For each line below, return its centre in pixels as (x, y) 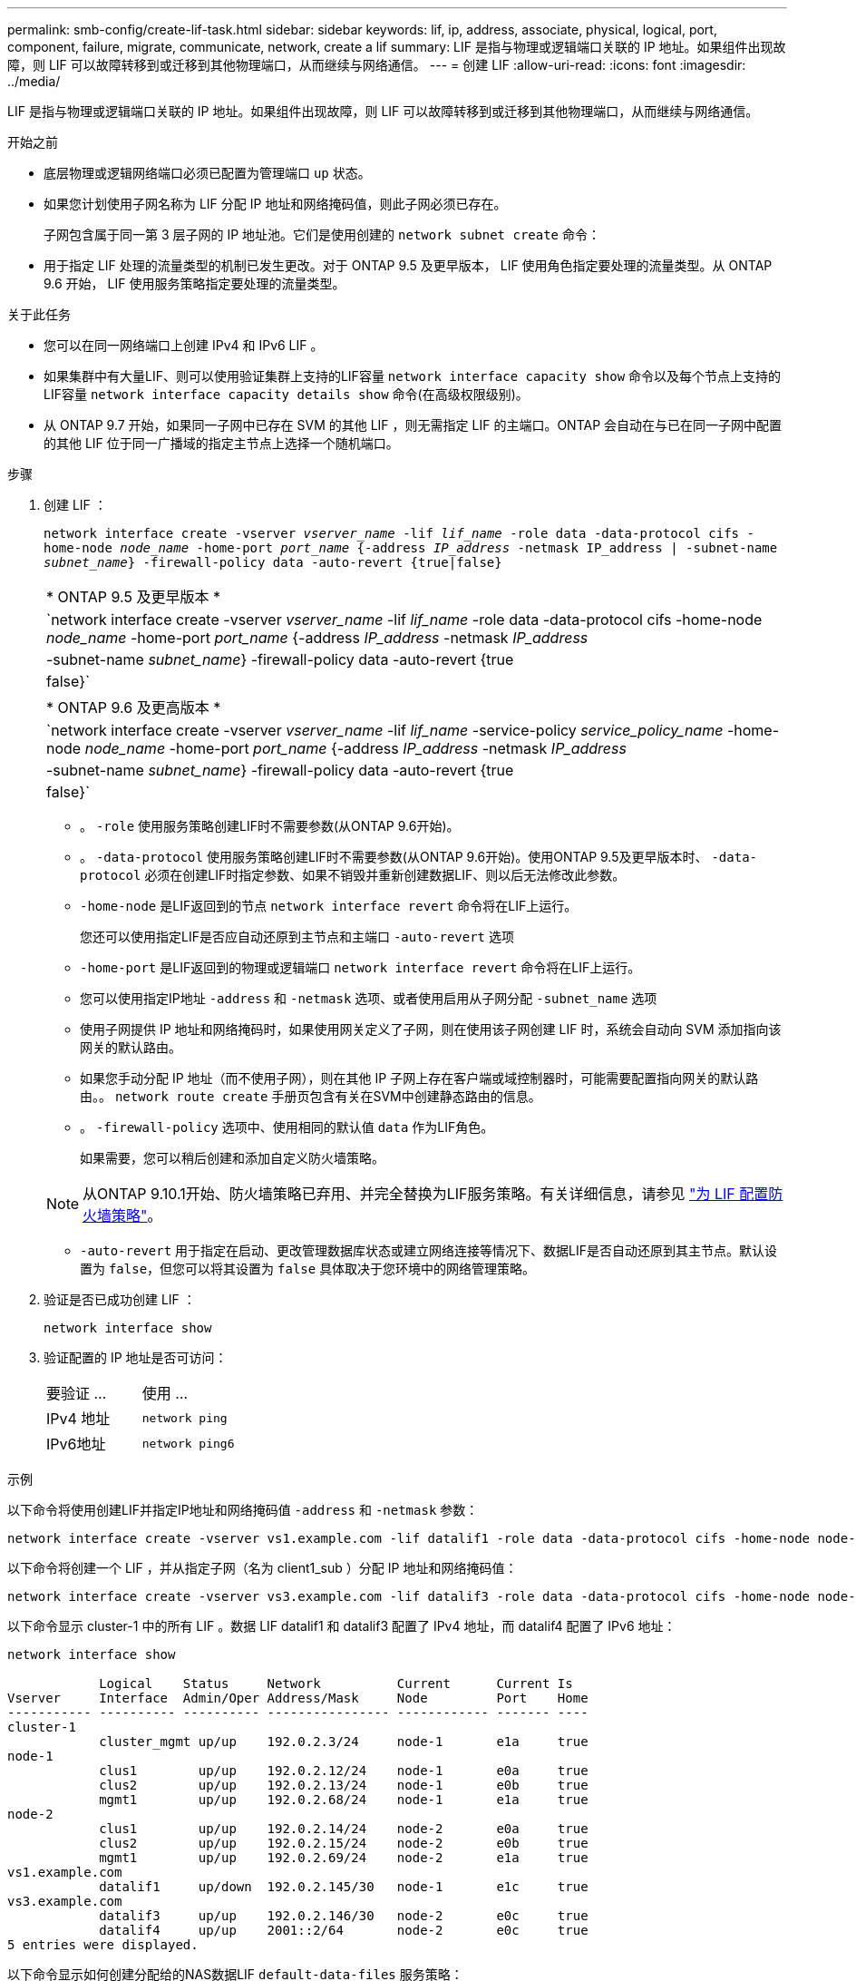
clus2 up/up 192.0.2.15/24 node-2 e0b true (344, 1843)
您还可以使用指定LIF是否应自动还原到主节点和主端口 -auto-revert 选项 (297, 937)
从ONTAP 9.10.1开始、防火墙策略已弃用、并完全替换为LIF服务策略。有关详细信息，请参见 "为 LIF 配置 (426, 1194)
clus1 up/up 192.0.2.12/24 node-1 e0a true (344, 1771)
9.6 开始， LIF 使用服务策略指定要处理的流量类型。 (195, 283)
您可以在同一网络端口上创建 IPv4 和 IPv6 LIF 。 (184, 345)
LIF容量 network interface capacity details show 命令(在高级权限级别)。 (286, 394)
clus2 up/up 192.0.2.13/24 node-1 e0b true (344, 1785)
